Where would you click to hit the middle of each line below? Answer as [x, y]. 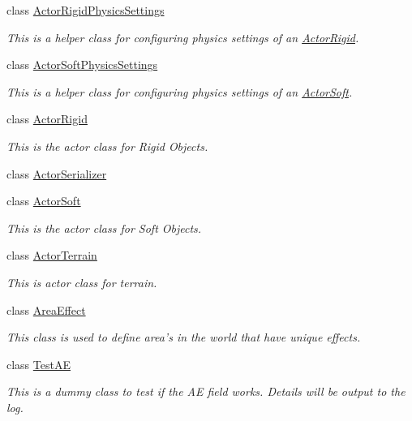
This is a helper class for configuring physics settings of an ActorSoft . [180, 91]
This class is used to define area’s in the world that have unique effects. [184, 337]
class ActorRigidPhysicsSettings [86, 10]
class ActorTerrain [52, 255]
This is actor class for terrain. [82, 282]
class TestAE [39, 364]
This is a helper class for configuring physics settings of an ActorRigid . [183, 37]
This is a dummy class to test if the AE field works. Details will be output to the [206, 391]
